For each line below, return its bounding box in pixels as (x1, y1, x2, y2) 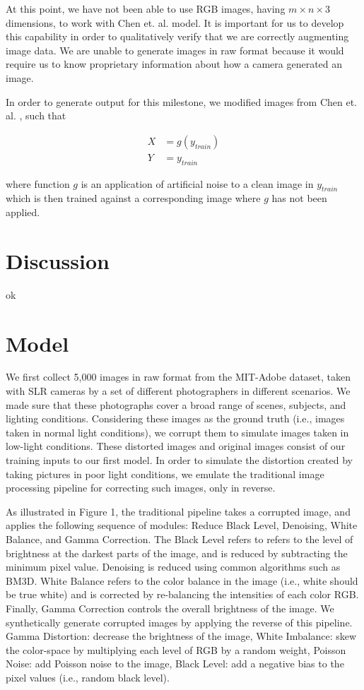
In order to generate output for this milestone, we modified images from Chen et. (6, 94, 358, 109)
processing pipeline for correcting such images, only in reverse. (6, 480, 276, 495)
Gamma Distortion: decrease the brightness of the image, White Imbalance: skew (6, 629, 357, 643)
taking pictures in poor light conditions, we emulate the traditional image (6, 466, 324, 481)
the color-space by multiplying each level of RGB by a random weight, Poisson (6, 642, 346, 657)
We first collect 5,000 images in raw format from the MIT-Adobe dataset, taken (6, 369, 351, 384)
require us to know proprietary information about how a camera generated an (6, 56, 343, 71)
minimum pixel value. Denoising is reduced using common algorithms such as (6, 559, 341, 574)
